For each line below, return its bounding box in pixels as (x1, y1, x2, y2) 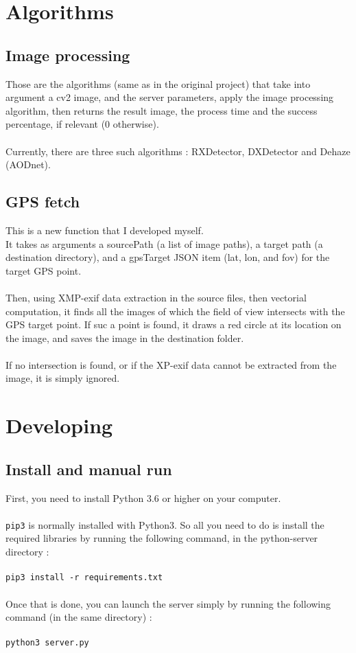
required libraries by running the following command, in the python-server (5, 531, 318, 545)
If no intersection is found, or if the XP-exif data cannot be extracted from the (5, 357, 337, 371)
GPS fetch (5, 191, 80, 212)
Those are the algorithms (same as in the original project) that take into (5, 76, 311, 91)
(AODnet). (5, 157, 51, 172)
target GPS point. (5, 263, 82, 277)
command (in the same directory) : (5, 610, 152, 624)
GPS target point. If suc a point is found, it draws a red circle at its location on (5, 317, 342, 332)
